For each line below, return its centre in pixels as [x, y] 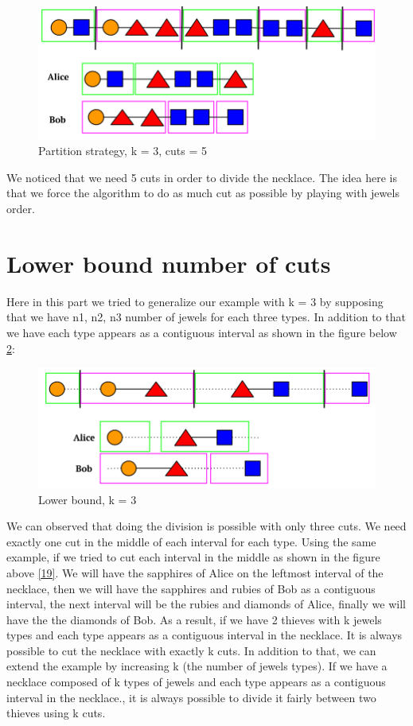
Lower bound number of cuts [169, 263]
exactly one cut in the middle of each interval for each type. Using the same [191, 541]
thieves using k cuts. [56, 713]
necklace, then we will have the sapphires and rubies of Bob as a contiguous [191, 588]
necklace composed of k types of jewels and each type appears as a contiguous [196, 682]
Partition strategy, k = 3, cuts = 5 [123, 151]
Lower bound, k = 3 [88, 499]
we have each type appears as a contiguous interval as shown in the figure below [202, 332]
